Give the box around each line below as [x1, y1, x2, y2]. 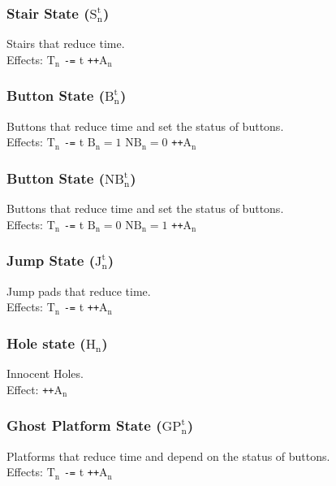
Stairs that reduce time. [6, 35, 125, 52]
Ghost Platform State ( [6, 415, 162, 436]
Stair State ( [6, 2, 90, 23]
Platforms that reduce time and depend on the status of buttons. [6, 447, 330, 464]
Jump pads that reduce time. [6, 282, 151, 299]
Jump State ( [6, 250, 95, 271]
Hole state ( [6, 332, 86, 353]
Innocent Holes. [6, 365, 84, 382]
